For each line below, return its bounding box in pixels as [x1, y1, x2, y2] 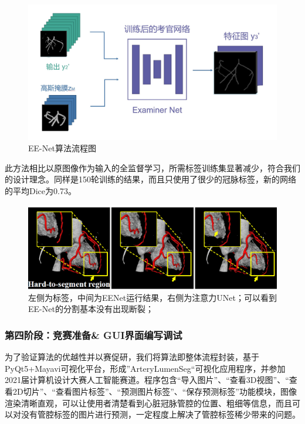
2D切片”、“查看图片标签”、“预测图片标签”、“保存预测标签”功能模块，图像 [12, 385, 297, 398]
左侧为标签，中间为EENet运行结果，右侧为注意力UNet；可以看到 [28, 291, 277, 303]
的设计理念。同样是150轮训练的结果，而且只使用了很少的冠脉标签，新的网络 [5, 173, 296, 185]
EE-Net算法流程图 [28, 142, 96, 154]
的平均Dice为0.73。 [5, 185, 76, 196]
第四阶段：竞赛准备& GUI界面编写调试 [5, 327, 182, 342]
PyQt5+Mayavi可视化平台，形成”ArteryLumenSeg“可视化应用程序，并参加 [5, 362, 286, 374]
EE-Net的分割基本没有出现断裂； [28, 303, 154, 315]
